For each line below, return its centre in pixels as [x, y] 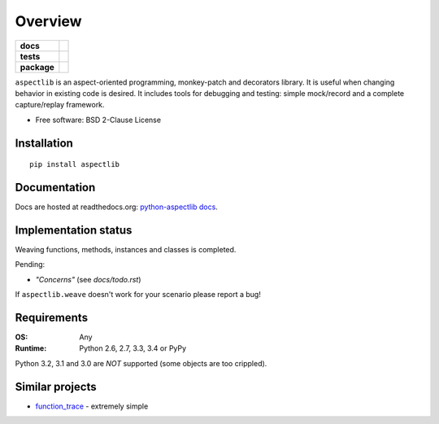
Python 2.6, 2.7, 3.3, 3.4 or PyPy [133, 348]
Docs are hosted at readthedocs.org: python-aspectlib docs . [117, 207]
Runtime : [31, 348]
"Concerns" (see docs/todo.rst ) [88, 279]
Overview [48, 21]
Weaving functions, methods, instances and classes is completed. [126, 249]
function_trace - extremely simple [92, 406]
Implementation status [74, 230]
